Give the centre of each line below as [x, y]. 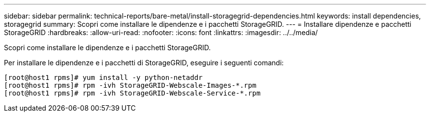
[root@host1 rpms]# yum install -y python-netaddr [103, 77]
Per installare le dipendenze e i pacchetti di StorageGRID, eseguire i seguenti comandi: [144, 63]
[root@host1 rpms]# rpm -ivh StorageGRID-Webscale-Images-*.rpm [130, 85]
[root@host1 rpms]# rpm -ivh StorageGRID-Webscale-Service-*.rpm [132, 93]
